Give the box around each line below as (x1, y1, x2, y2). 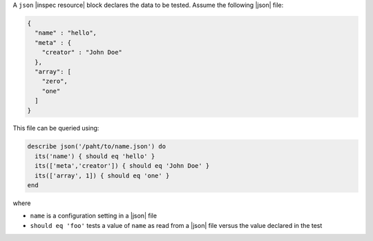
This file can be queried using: (12, 124, 99, 133)
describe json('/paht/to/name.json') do (27, 142, 166, 151)
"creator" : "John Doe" (41, 48, 122, 57)
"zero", (41, 77, 68, 86)
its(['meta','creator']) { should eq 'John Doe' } (35, 162, 210, 170)
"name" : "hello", (35, 29, 97, 37)
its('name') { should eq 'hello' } (35, 152, 155, 160)
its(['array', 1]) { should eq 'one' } (35, 171, 170, 180)
